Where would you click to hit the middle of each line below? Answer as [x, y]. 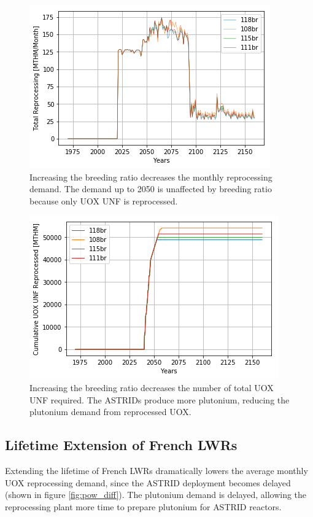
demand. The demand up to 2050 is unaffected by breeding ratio [151, 189]
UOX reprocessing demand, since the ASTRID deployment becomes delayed [148, 482]
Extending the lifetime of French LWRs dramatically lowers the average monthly [156, 470]
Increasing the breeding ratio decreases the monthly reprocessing [151, 177]
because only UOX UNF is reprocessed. [104, 200]
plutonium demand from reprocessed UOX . [110, 412]
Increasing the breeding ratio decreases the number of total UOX [152, 387]
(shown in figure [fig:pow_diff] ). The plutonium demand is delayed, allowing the [156, 495]
